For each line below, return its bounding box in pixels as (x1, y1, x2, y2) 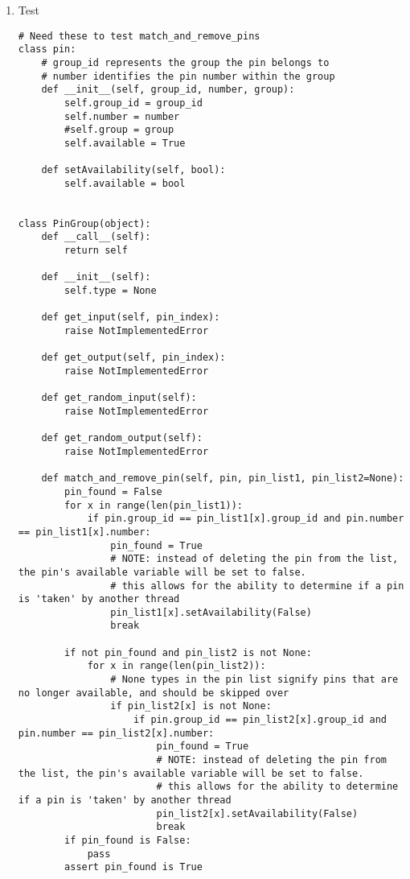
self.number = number (64, 110, 180, 122)
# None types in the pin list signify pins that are (110, 674, 399, 686)
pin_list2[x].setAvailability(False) (156, 807, 359, 819)
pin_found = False (64, 485, 162, 497)
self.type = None (64, 285, 157, 297)
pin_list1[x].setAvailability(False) (110, 606, 312, 618)
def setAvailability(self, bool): (41, 164, 226, 176)
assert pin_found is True (64, 861, 203, 873)
